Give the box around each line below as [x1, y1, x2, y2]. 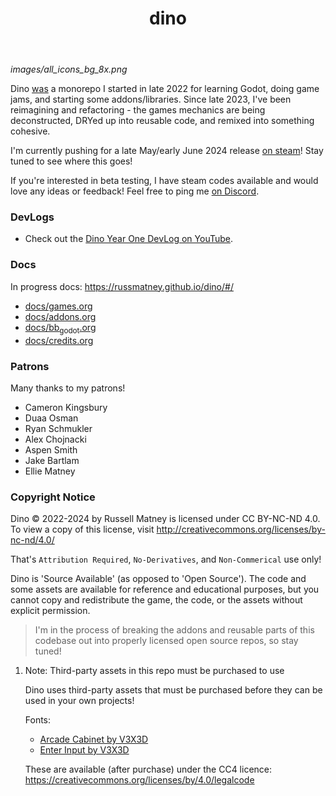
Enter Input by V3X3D [39, 744, 130, 756]
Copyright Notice [10, 490, 96, 504]
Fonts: [24, 714, 52, 726]
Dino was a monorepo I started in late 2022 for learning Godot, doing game [10, 83, 320, 95]
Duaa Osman [24, 412, 79, 424]
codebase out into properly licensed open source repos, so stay [34, 635, 299, 647]
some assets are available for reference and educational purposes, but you [10, 583, 320, 596]
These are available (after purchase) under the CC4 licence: [24, 763, 273, 776]
